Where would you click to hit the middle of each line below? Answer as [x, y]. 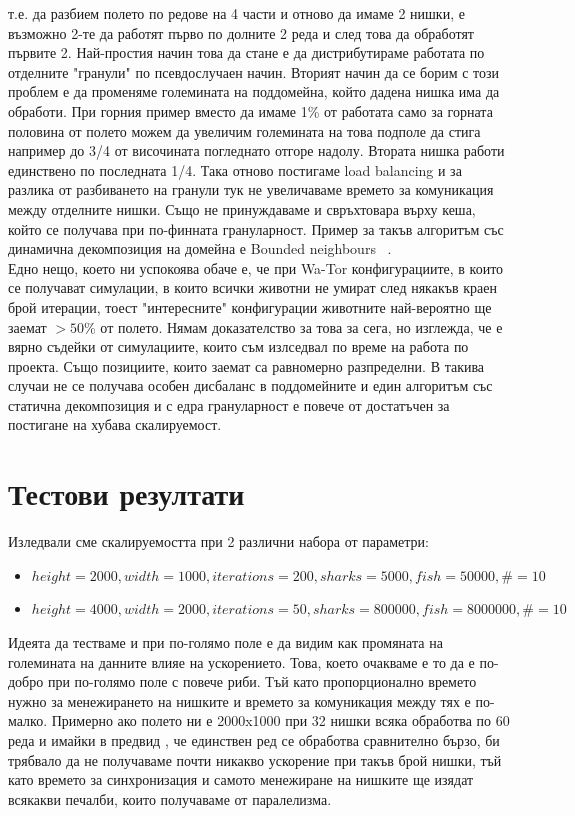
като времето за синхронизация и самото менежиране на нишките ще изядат [241, 779]
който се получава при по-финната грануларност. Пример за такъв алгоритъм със [256, 228]
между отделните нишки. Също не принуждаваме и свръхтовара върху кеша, [242, 208]
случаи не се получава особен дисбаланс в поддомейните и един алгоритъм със [250, 385]
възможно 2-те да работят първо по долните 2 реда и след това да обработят [241, 32]
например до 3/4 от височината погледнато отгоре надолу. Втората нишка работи [256, 150]
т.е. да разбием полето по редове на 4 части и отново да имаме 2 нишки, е [236, 13]
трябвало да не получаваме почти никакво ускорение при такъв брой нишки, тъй [255, 759]
